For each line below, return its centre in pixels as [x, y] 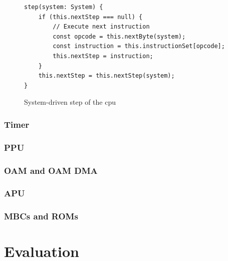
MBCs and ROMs [41, 216]
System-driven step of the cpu [70, 102]
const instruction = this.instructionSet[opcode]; [139, 46]
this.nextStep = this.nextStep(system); [106, 76]
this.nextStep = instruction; [103, 56]
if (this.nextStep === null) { [90, 17]
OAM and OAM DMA [51, 170]
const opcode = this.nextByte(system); [119, 36]
